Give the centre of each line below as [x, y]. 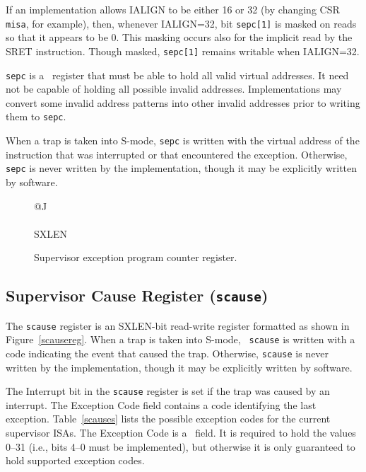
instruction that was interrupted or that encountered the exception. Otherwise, [177, 154]
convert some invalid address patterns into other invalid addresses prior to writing [183, 102]
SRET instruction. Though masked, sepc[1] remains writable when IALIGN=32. [183, 51]
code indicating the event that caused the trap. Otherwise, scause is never [167, 353]
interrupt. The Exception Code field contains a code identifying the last [161, 404]
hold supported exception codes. [75, 460]
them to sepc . [36, 116]
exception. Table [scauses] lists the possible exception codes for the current [168, 419]
